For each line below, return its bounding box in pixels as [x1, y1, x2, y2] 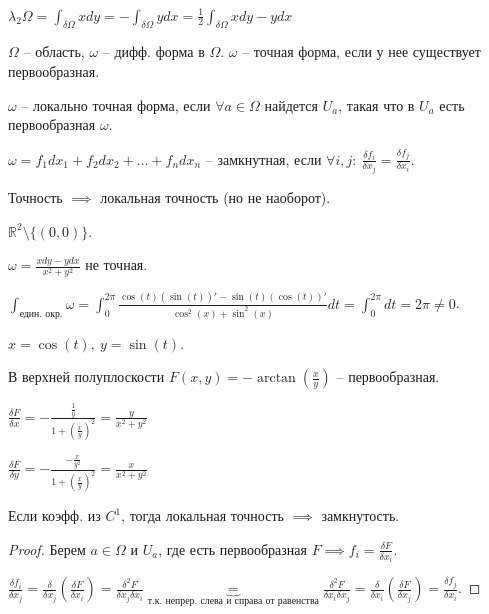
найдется [264, 94, 318, 115]
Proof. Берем [8, 538, 86, 559]
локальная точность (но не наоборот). [100, 187, 331, 208]
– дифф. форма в [102, 41, 205, 62]
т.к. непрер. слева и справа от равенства [147, 596, 319, 607]
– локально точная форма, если [21, 94, 211, 115]
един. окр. [19, 308, 63, 319]
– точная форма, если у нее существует [242, 41, 481, 62]
